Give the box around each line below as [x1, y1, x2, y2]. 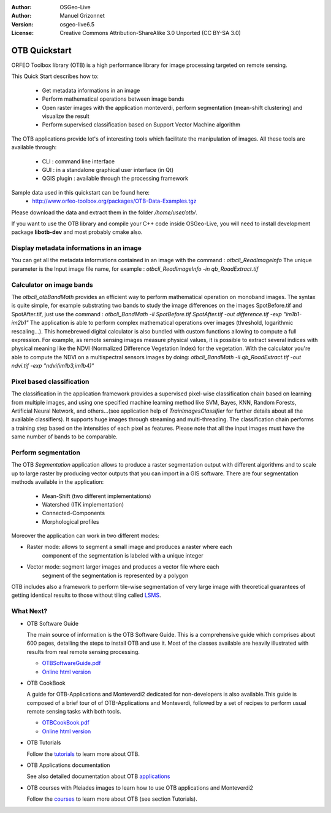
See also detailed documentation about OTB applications [26, 772, 170, 780]
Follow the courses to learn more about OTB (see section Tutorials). [26, 795, 197, 803]
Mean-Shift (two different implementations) [42, 492, 151, 500]
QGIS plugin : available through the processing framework [42, 175, 188, 182]
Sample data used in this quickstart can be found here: [11, 189, 150, 196]
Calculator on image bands [11, 280, 93, 289]
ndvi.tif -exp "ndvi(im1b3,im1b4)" [11, 362, 94, 370]
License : [11, 29, 34, 37]
